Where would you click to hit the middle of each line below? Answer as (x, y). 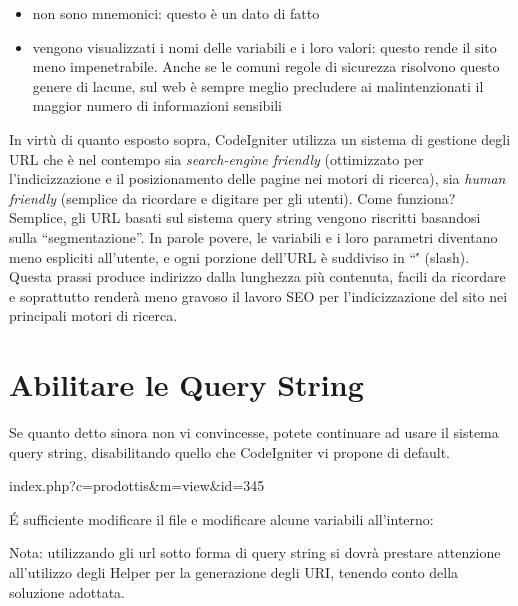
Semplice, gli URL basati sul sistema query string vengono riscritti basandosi (245, 217)
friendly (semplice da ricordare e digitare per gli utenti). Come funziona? (232, 197)
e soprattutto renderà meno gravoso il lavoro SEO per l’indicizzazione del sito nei (258, 295)
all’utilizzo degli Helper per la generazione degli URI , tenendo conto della (234, 572)
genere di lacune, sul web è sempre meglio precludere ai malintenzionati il (258, 85)
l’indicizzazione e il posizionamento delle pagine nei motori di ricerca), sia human (257, 178)
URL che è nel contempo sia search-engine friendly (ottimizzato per (216, 158)
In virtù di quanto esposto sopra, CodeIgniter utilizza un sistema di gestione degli (260, 138)
